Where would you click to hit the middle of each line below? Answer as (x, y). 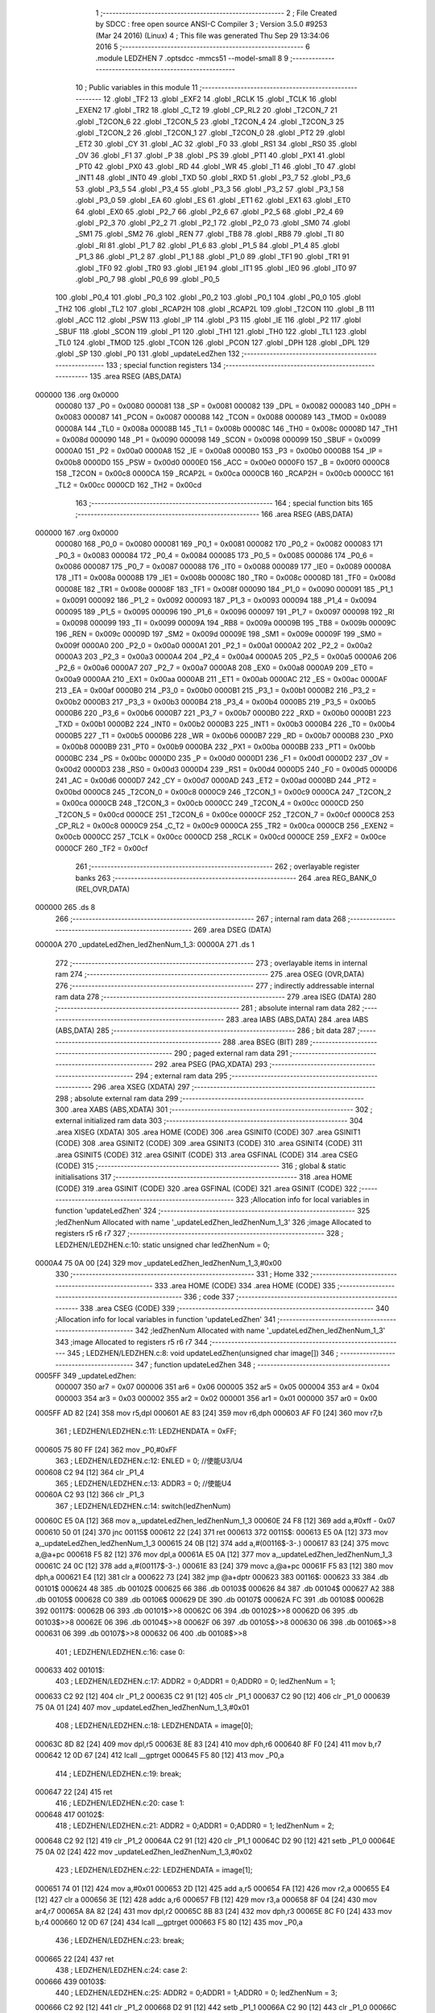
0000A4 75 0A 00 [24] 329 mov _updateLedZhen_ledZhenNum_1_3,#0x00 (158, 1263)
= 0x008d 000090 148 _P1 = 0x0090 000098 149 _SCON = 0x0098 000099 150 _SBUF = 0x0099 (218, 440)
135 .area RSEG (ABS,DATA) (136, 376)
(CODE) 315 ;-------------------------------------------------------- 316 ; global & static (201, 1166)
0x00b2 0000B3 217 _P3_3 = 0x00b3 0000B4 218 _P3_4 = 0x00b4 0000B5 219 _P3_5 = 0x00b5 (215, 701)
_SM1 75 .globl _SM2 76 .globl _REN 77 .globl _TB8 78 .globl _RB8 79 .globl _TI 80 (210, 234)
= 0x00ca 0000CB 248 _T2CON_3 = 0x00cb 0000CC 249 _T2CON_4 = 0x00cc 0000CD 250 (209, 803)
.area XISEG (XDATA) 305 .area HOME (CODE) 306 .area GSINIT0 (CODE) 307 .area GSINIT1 (208, 1132)
